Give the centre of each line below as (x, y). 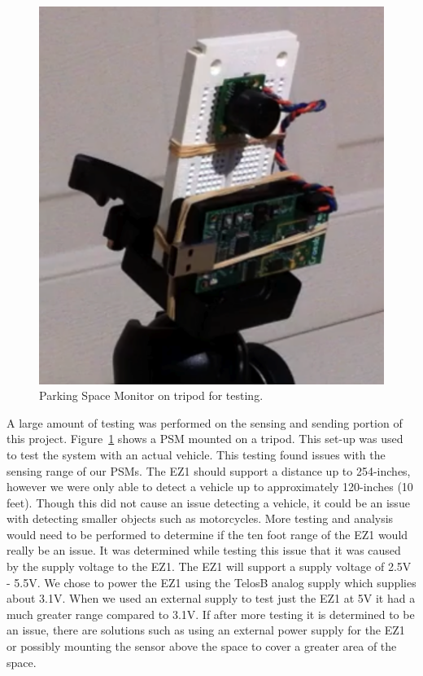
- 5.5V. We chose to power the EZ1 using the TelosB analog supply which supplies (211, 582)
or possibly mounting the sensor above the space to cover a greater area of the (202, 646)
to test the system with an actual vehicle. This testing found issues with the (196, 454)
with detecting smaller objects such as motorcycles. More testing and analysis (200, 518)
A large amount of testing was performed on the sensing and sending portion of (205, 422)
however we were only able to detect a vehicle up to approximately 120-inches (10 (210, 487)
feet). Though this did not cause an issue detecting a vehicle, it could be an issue (208, 502)
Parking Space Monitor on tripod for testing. (151, 395)
